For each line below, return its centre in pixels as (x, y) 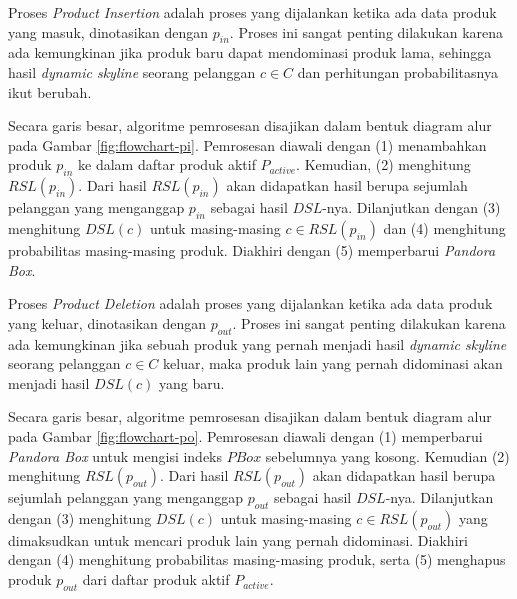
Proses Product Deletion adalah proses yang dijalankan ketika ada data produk (250, 303)
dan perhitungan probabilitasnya (397, 71)
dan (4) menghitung (444, 227)
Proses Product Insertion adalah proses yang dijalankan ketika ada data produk (252, 12)
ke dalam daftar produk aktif (167, 164)
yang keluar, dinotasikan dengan (107, 322)
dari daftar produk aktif (156, 579)
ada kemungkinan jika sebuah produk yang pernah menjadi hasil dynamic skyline (257, 343)
